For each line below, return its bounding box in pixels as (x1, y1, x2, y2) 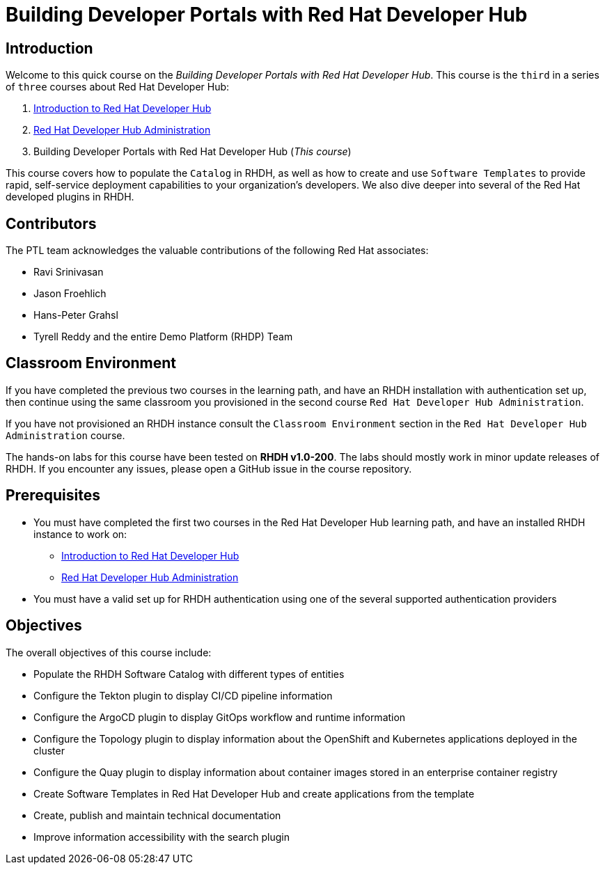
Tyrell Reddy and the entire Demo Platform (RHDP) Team (33, 331, 293, 343)
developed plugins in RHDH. (6, 191, 134, 203)
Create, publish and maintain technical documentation (33, 809, 281, 821)
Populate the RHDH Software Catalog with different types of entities (33, 667, 345, 680)
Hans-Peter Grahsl (33, 309, 118, 322)
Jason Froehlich (33, 287, 107, 300)
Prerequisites (6, 487, 100, 505)
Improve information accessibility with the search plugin (33, 830, 290, 843)
